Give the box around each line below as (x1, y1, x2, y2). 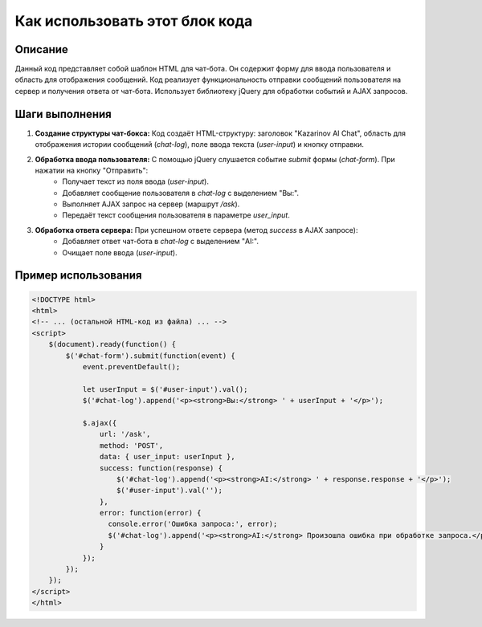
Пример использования (14, 269, 142, 283)
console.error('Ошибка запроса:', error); (108, 519, 278, 529)
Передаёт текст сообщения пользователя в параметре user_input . (62, 210, 291, 220)
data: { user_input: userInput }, (99, 452, 236, 462)
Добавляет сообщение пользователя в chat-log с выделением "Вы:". (62, 188, 300, 197)
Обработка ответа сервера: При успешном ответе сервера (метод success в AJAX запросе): (35, 225, 358, 234)
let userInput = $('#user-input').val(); (82, 385, 248, 393)
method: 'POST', (99, 441, 164, 450)
